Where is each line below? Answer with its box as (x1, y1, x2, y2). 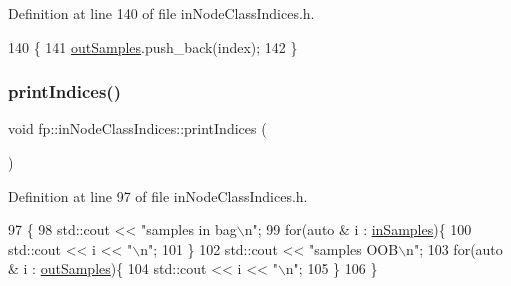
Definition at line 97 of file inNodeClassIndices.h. (8, 185, 308, 206)
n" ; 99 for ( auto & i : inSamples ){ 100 (244, 219, 472, 240)
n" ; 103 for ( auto (406, 238, 503, 259)
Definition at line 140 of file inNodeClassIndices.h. (8, 3, 315, 23)
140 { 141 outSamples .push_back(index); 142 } (8, 36, 298, 57)
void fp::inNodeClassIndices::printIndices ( (8, 118, 267, 139)
